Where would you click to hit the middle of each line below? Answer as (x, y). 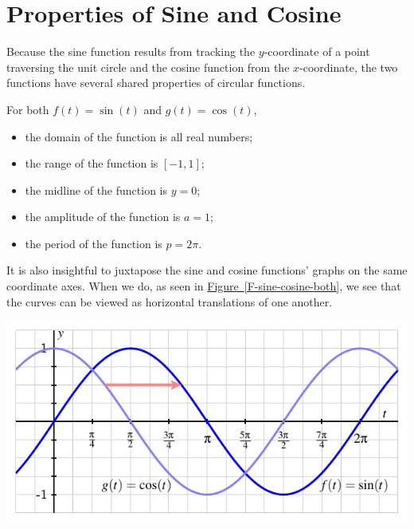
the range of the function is (92, 163)
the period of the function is (94, 243)
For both (28, 109)
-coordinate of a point (317, 51)
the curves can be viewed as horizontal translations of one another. (170, 301)
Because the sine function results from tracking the (131, 51)
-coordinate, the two (349, 67)
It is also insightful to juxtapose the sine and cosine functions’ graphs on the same (207, 270)
